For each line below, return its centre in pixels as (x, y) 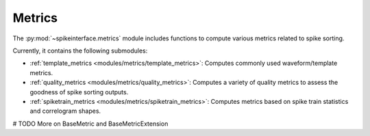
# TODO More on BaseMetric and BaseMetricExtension (90, 124)
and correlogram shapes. (65, 111)
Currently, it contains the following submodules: (80, 51)
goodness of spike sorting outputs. (79, 92)
